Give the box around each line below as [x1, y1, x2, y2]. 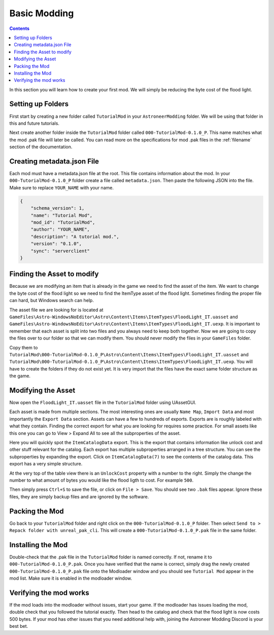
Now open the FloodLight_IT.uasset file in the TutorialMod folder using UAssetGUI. [9, 399, 196, 406]
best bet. [9, 623, 28, 629]
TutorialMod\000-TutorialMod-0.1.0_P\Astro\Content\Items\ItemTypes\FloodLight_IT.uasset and [9, 351, 249, 357]
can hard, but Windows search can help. [9, 297, 94, 304]
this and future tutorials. [9, 120, 59, 126]
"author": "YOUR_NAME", [30, 226, 90, 232]
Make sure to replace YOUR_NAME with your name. [9, 184, 114, 190]
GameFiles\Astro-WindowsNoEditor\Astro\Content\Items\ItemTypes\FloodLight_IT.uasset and [9, 314, 238, 320]
